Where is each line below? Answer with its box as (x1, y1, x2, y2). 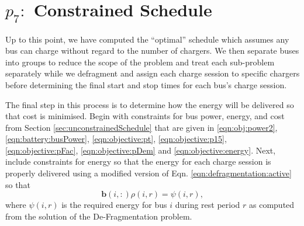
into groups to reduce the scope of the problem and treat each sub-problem (5, 55, 275, 68)
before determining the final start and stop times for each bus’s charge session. (5, 78, 287, 91)
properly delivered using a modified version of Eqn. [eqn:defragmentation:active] (5, 167, 292, 179)
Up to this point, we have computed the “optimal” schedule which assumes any (5, 33, 289, 45)
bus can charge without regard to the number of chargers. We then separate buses (5, 44, 299, 57)
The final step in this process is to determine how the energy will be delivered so (5, 98, 294, 110)
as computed (249, 199, 295, 211)
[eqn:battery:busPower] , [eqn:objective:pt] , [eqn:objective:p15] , (5, 133, 227, 145)
